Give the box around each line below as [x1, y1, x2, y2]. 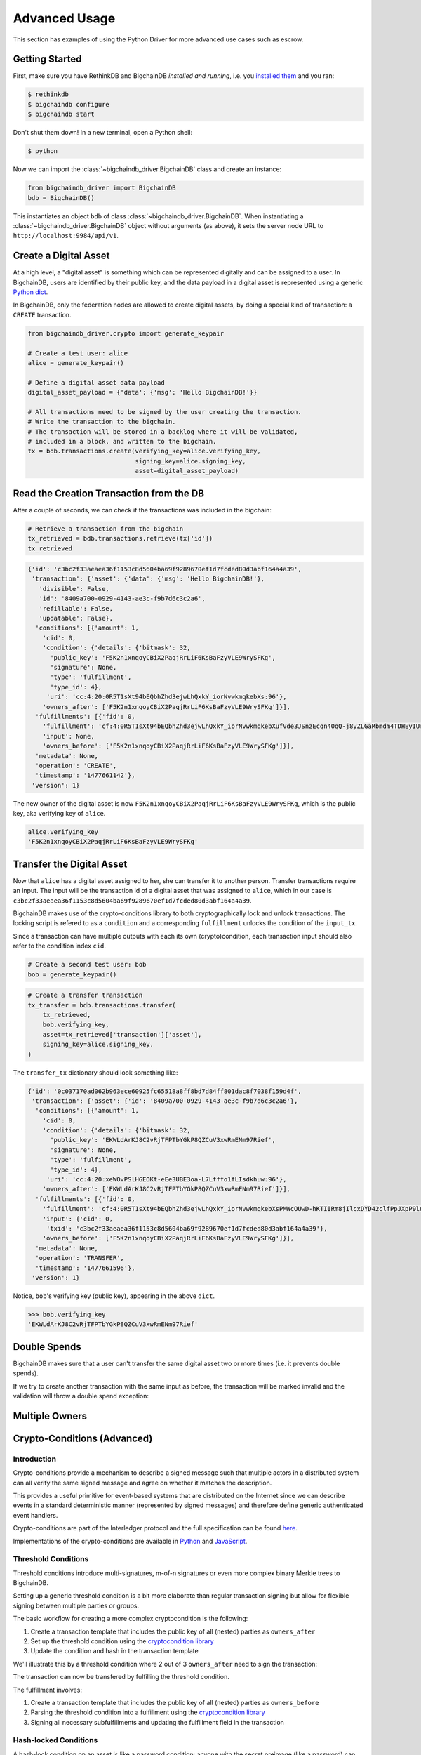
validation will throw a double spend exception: [13, 1391, 149, 1400]
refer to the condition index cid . [13, 941, 107, 951]
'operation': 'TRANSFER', [35, 1254, 124, 1262]
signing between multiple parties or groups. [13, 1601, 140, 1610]
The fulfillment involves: [13, 1686, 82, 1694]
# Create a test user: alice [27, 349, 128, 357]
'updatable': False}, [39, 614, 114, 623]
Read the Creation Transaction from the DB [13, 487, 205, 499]
